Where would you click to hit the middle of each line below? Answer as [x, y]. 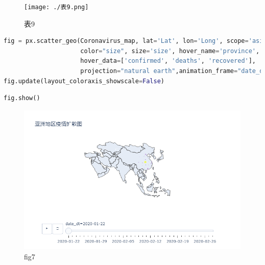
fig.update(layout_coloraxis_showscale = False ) [84, 81]
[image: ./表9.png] [56, 7]
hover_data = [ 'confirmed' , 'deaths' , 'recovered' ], [168, 61]
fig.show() [22, 98]
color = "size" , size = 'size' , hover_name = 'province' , [170, 51]
